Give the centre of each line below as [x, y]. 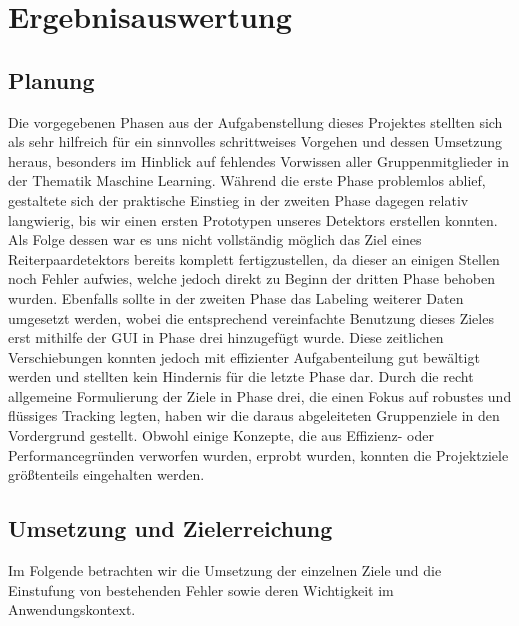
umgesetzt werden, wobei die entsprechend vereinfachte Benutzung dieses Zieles [251, 317]
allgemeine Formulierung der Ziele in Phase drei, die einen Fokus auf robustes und [260, 395]
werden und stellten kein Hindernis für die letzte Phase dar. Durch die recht [241, 376]
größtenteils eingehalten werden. [106, 474]
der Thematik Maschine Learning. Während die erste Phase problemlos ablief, [247, 180]
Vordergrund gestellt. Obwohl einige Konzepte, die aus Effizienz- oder [221, 435]
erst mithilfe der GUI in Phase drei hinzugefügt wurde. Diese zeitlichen [226, 337]
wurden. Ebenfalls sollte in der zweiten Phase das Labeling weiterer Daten [236, 297]
